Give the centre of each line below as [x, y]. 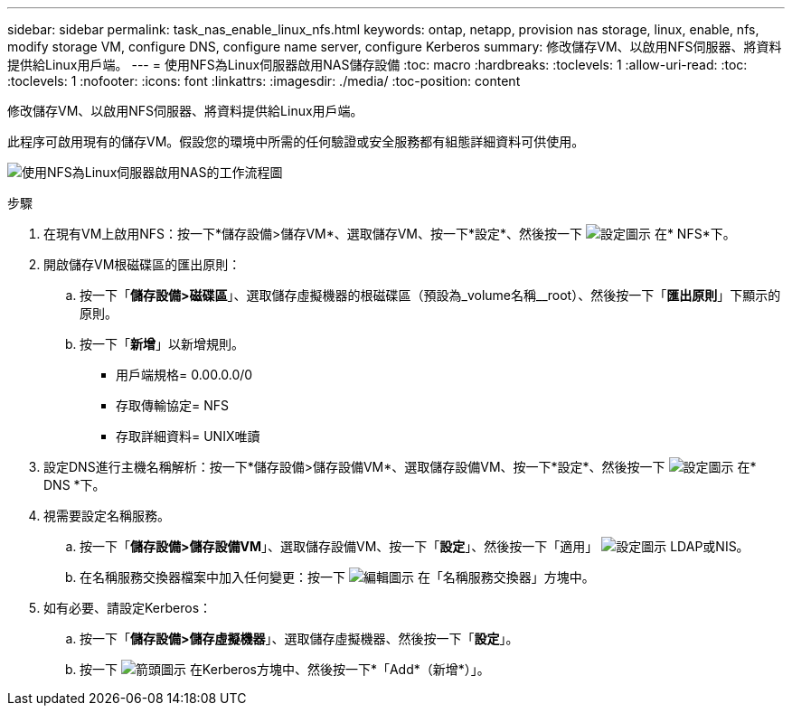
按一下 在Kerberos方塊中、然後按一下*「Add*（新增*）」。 [285, 669]
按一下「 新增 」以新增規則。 [162, 344]
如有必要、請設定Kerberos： [128, 608]
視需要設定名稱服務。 [107, 516]
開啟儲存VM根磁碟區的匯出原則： [142, 264]
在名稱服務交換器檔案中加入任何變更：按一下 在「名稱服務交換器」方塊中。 [337, 577]
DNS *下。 [75, 485]
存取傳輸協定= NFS [172, 405]
